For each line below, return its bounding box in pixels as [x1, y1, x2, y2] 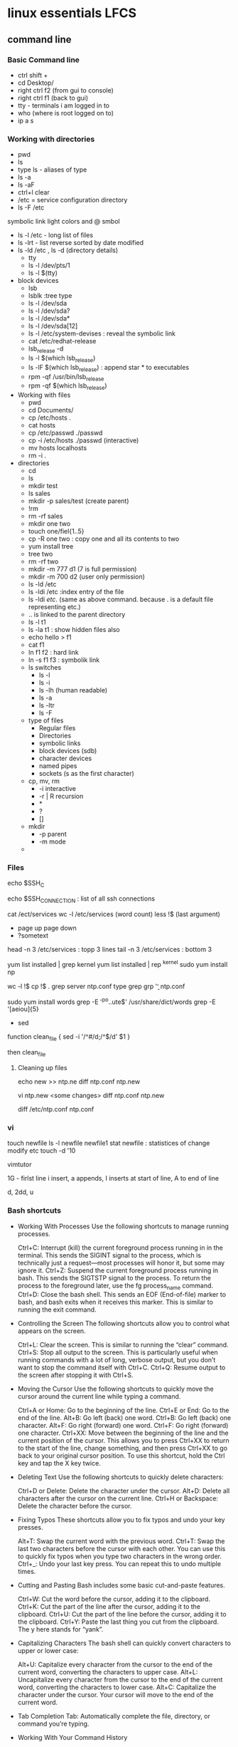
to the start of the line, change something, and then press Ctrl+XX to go [17, 1444, 228, 1453]
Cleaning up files [17, 1063, 67, 1072]
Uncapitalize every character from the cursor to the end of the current [17, 1676, 223, 1684]
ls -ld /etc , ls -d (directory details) [17, 246, 119, 254]
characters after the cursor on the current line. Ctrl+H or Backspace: [17, 1494, 219, 1503]
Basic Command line [7, 55, 80, 65]
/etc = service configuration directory [17, 196, 128, 204]
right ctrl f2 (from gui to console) [17, 85, 114, 94]
